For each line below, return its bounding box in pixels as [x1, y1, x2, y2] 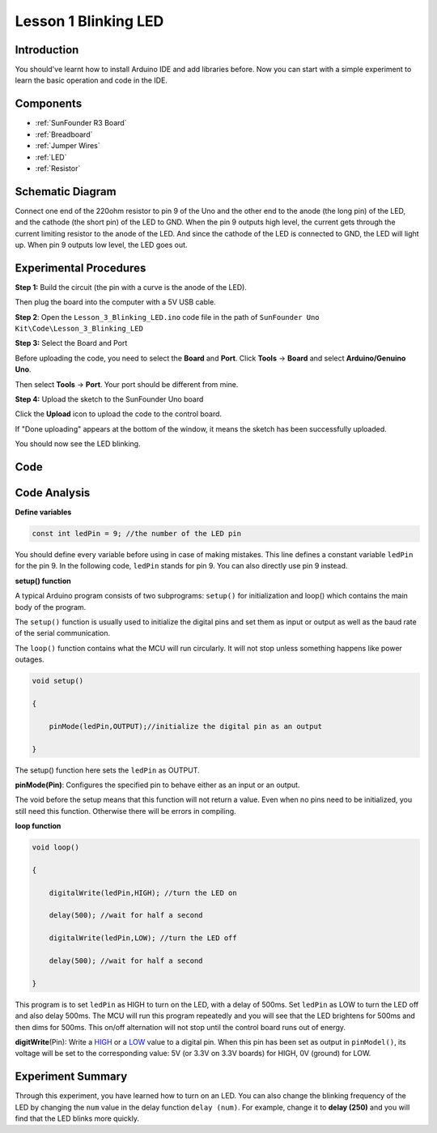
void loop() [32, 843, 80, 852]
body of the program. [15, 602, 87, 611]
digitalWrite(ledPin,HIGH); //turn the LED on [49, 888, 238, 897]
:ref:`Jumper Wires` [35, 141, 100, 151]
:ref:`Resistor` [35, 163, 81, 173]
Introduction [15, 43, 79, 57]
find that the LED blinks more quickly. [15, 1114, 140, 1123]
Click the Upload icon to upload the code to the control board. [15, 409, 223, 419]
